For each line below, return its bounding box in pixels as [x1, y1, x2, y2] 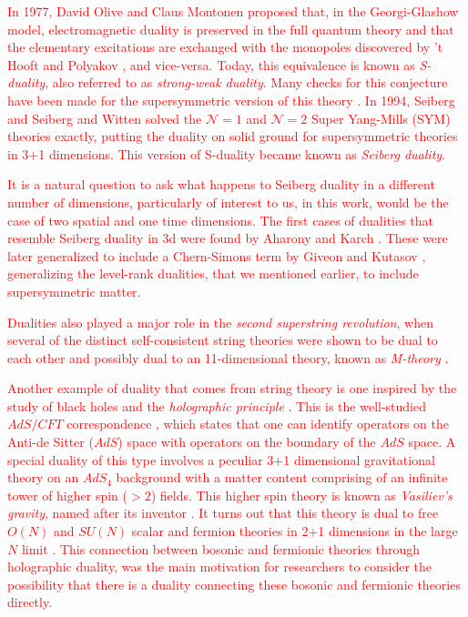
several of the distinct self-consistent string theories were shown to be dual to [7, 330, 438, 349]
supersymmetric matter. [7, 281, 141, 300]
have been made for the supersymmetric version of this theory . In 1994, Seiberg [7, 90, 455, 109]
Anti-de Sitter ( [7, 432, 94, 451]
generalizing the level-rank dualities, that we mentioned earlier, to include [7, 264, 419, 283]
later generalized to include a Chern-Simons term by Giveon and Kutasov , [7, 246, 426, 265]
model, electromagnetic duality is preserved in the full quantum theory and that [7, 19, 454, 38]
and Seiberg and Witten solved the [7, 108, 202, 127]
